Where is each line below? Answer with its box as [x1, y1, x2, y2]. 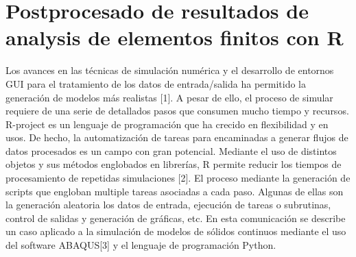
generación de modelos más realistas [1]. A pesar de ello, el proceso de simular [5, 90, 333, 104]
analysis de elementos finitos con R [5, 23, 344, 51]
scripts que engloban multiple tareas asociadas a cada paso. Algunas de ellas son [5, 184, 344, 198]
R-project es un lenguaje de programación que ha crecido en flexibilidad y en [5, 117, 329, 131]
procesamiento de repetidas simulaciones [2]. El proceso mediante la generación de [5, 171, 351, 185]
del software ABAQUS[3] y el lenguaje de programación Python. [5, 238, 276, 252]
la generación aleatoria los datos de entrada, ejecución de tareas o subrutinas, [5, 197, 331, 212]
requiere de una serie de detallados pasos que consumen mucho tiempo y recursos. [5, 103, 349, 118]
